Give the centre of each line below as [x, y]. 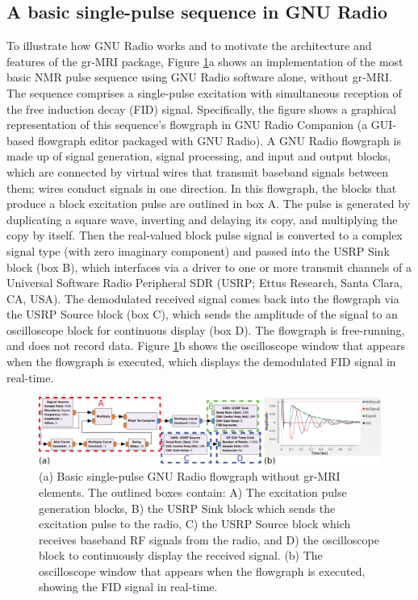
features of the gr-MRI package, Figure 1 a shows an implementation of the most [205, 61]
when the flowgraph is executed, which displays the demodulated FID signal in [201, 362]
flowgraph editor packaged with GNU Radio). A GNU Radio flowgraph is [219, 140]
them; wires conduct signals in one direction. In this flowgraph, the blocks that [202, 187]
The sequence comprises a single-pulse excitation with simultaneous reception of [204, 92]
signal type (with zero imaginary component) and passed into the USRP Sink [198, 250]
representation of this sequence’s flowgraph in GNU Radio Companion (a [187, 125]
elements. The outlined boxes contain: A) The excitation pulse [193, 492]
